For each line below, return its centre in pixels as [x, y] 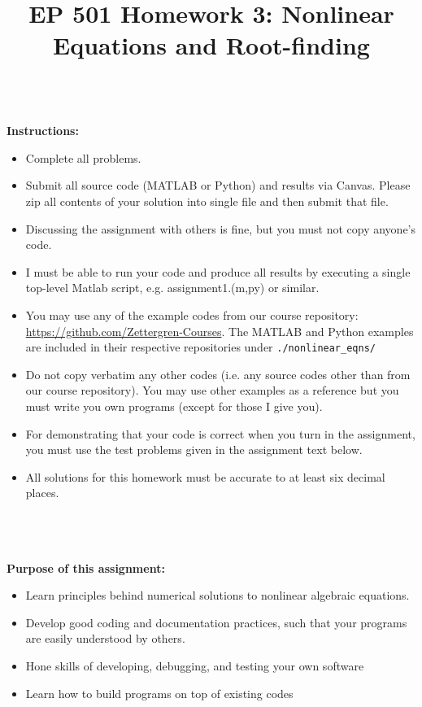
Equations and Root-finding [211, 45]
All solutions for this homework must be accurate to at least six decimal [205, 476]
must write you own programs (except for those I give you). [174, 406]
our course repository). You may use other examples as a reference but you [212, 390]
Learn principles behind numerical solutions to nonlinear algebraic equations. [218, 595]
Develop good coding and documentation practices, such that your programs [216, 622]
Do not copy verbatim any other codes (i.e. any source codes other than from [218, 374]
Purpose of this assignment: [86, 567]
